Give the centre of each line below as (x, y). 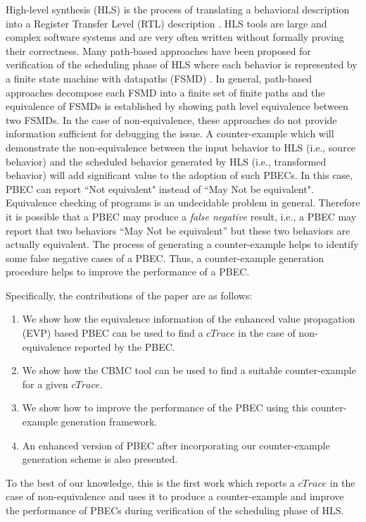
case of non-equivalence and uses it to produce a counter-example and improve (175, 496)
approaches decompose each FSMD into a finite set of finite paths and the (165, 92)
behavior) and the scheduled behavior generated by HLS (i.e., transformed (166, 161)
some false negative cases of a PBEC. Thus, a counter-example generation (165, 257)
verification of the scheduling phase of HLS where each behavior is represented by (182, 64)
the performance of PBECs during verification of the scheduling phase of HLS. (175, 510)
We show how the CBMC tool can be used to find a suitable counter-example (189, 370)
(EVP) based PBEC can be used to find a (113, 333)
